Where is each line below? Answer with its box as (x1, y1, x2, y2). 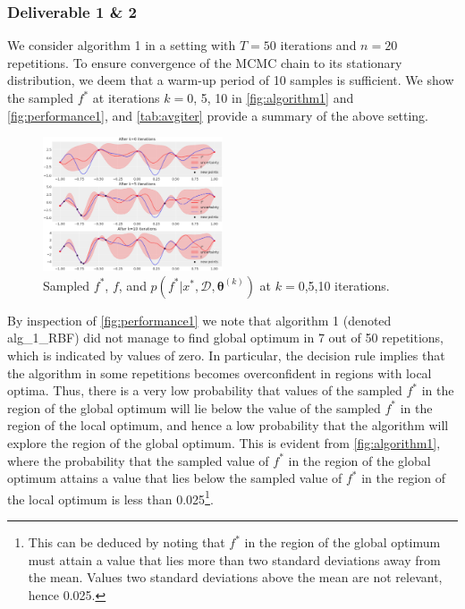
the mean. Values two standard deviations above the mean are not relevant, (28, 568, 443, 587)
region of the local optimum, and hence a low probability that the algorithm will (7, 416, 449, 435)
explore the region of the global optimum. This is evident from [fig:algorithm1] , (7, 433, 441, 452)
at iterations (92, 89, 160, 106)
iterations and (280, 36, 357, 55)
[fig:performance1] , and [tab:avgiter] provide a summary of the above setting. (7, 106, 428, 124)
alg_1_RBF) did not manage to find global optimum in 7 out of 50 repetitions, (7, 328, 444, 347)
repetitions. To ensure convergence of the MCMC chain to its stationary (7, 53, 402, 72)
